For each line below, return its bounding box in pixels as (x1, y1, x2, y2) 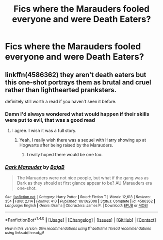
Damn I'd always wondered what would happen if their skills (5, 111, 149, 117)
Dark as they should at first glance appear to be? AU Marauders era (16, 180, 152, 186)
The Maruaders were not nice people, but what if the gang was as (16, 175, 149, 180)
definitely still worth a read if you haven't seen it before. (5, 98, 116, 104)
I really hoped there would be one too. (26, 152, 103, 158)
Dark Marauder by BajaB (5, 164, 65, 171)
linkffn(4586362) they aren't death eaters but (5, 70, 147, 79)
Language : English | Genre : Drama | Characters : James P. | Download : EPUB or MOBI (5, 203, 148, 208)
